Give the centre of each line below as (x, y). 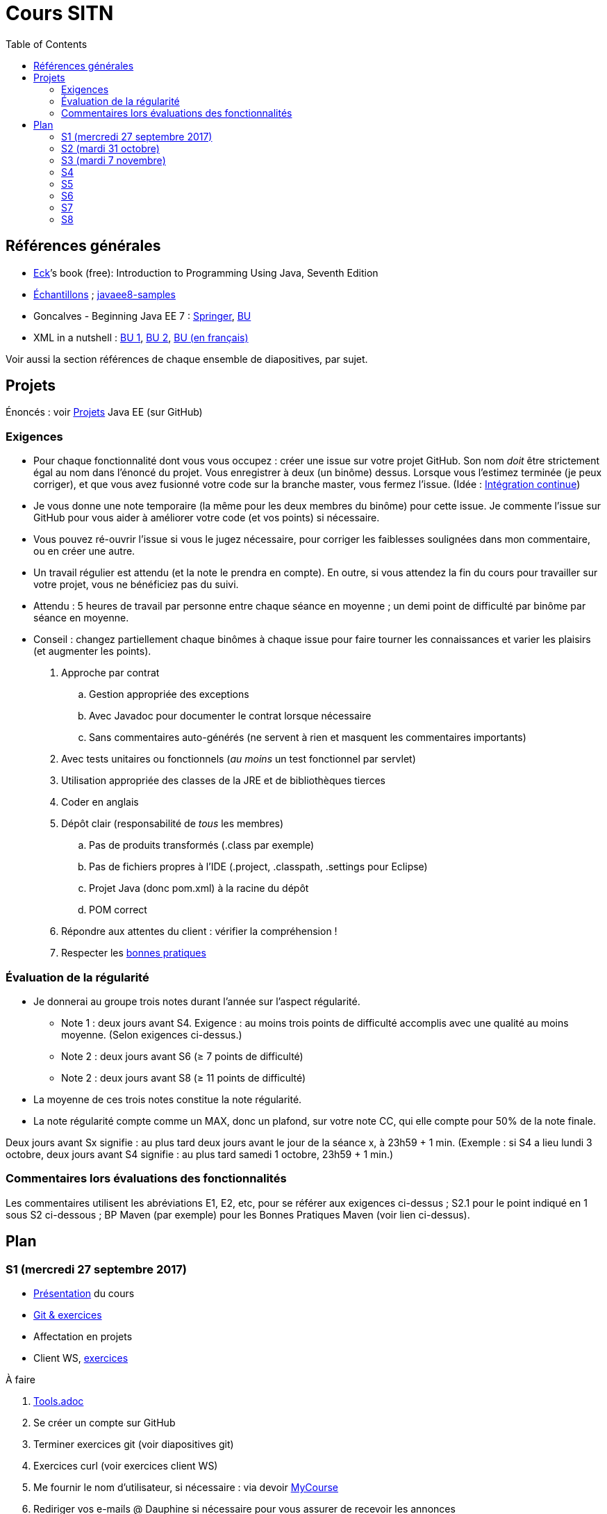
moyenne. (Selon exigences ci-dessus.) (152, 1034)
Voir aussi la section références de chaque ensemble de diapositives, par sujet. (187, 359)
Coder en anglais (100, 802)
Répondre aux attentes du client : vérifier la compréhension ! (199, 931)
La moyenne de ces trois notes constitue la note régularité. (168, 1099)
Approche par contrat (110, 673)
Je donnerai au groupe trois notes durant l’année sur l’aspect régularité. (197, 1001)
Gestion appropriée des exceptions (169, 694)
